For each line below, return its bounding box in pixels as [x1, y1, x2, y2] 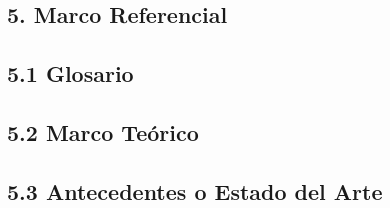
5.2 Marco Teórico [7, 116, 199, 147]
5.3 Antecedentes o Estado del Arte [7, 175, 383, 206]
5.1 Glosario [7, 58, 134, 89]
